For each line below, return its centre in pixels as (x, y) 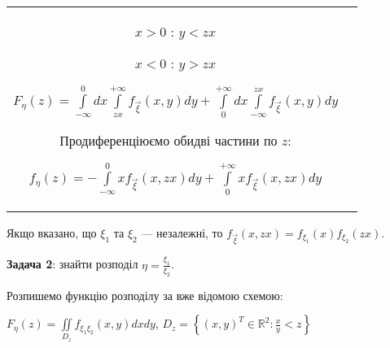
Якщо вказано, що (52, 232)
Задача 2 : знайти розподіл (72, 264)
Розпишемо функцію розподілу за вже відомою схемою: (145, 295)
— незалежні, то (182, 232)
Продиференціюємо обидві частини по (169, 140)
